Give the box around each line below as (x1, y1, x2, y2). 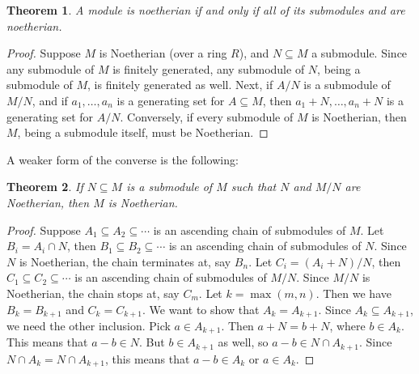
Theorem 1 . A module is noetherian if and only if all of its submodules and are (6, 2, 405, 18)
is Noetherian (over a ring (99, 45, 227, 62)
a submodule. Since (311, 45, 408, 62)
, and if (32, 91, 68, 108)
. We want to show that (142, 300, 260, 317)
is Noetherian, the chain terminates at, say (19, 253, 231, 270)
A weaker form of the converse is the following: (6, 151, 239, 168)
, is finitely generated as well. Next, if (87, 76, 273, 93)
